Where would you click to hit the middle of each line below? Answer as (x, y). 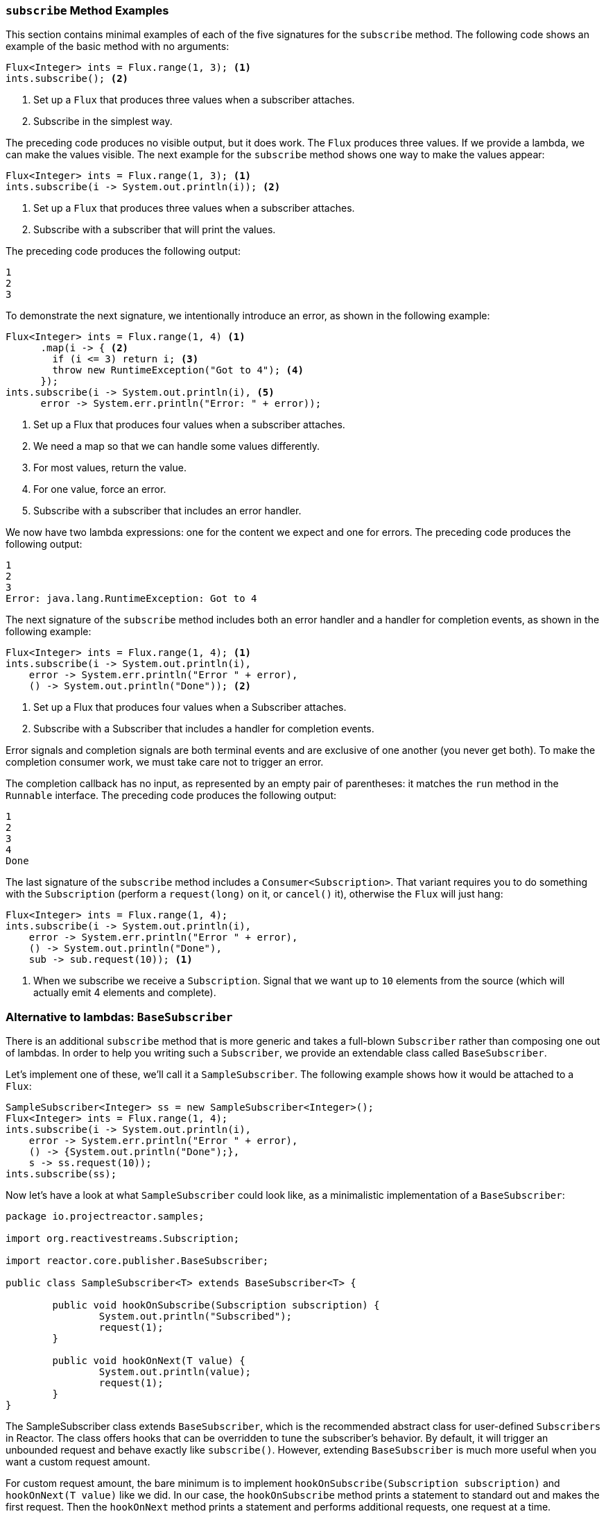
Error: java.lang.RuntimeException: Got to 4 (131, 599)
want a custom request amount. (78, 1462)
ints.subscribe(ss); (61, 1174)
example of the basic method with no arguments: (118, 47)
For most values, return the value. (110, 468)
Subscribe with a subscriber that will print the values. (155, 230)
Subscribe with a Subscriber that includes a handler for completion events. (204, 729)
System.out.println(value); (175, 1372)
